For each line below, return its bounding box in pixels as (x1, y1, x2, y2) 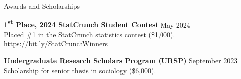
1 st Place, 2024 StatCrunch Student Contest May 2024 (4, 18, 190, 30)
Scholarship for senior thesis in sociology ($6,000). (4, 65, 156, 75)
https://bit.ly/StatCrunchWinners (4, 39, 108, 49)
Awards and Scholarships (4, 1, 80, 11)
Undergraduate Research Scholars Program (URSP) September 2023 (4, 55, 238, 66)
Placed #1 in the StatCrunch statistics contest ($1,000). (4, 29, 175, 39)
